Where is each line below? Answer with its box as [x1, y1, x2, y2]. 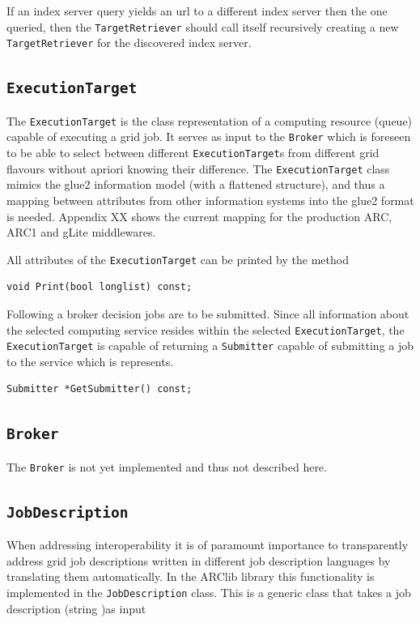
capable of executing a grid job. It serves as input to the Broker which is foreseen [6, 128, 411, 145]
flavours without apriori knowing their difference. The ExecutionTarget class [6, 160, 390, 177]
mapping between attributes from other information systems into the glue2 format [6, 191, 414, 208]
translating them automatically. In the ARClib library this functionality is [6, 568, 375, 585]
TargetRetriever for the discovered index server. [6, 34, 252, 51]
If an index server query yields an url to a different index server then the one [6, 2, 388, 19]
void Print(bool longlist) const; [6, 281, 193, 293]
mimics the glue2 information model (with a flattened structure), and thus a [6, 176, 385, 193]
